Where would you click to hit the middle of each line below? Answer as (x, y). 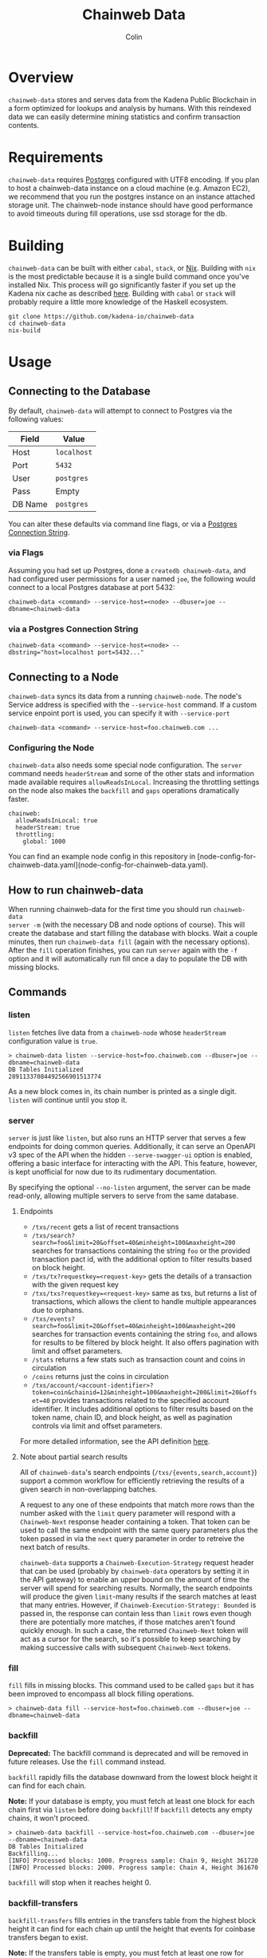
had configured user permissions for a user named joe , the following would (132, 579)
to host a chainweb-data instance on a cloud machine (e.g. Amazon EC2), (130, 188)
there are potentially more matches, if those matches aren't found (128, 1622)
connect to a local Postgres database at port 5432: (92, 587)
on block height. (58, 1268)
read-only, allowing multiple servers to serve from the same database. (124, 1196)
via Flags (26, 553)
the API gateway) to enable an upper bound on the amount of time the (134, 1579)
